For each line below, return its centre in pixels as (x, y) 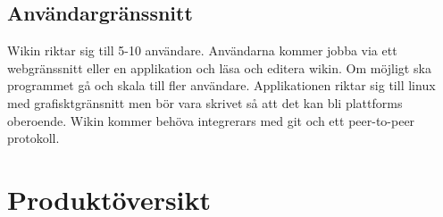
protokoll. (33, 138)
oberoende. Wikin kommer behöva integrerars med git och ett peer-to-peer (211, 120)
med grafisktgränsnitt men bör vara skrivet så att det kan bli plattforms (205, 102)
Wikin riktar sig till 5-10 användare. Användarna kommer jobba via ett (202, 50)
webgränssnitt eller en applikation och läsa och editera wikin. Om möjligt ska (219, 67)
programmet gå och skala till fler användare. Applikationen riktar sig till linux (221, 85)
